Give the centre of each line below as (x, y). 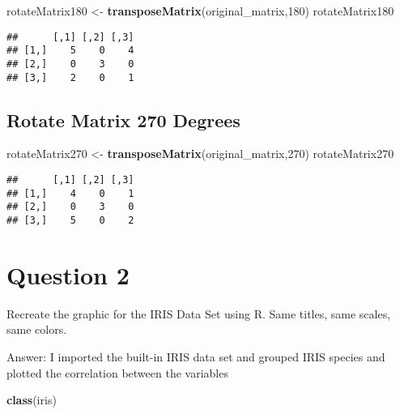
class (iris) (32, 400)
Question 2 (68, 274)
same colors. (37, 329)
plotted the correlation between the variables (117, 372)
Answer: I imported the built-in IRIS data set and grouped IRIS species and (196, 356)
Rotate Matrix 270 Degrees (123, 120)
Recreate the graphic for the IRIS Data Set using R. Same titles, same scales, (199, 313)
